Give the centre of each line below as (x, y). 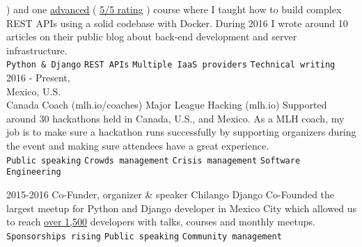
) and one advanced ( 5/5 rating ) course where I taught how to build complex (174, 9)
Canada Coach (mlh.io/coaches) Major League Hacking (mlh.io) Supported (167, 105)
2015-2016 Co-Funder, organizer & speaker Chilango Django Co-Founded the (171, 194)
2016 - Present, (38, 78)
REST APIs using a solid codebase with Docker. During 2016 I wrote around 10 (177, 23)
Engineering (34, 172)
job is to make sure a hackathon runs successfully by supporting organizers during (181, 132)
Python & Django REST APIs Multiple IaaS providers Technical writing (171, 65)
